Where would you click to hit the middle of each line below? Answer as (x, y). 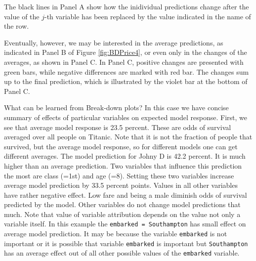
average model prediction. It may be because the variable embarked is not (116, 234)
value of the (22, 16)
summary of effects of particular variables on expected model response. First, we (126, 117)
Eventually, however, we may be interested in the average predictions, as (114, 42)
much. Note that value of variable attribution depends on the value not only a (122, 214)
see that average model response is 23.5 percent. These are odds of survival (118, 127)
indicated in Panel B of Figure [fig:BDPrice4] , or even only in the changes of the (126, 52)
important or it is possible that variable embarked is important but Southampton (126, 243)
